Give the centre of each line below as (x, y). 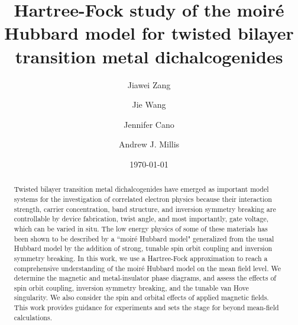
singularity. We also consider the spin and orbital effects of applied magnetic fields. (141, 297)
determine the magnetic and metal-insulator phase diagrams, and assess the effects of (145, 278)
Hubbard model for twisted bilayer (149, 33)
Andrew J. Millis (149, 144)
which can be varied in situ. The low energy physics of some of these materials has (141, 228)
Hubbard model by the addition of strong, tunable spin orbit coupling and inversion (143, 248)
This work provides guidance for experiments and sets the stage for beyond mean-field (146, 308)
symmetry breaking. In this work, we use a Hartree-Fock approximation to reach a (141, 258)
